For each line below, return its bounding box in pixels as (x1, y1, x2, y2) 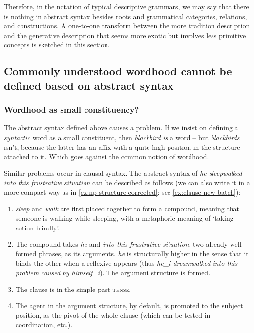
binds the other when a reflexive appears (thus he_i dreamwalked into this (15, 258, 238, 268)
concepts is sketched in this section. (4, 40, 110, 50)
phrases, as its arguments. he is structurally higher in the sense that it (38, 248, 249, 258)
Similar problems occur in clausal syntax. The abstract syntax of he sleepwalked (4, 167, 242, 178)
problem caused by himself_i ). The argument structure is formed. (15, 268, 211, 278)
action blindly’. (15, 222, 60, 232)
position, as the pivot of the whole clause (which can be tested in (15, 310, 211, 320)
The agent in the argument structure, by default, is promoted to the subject (15, 300, 243, 311)
